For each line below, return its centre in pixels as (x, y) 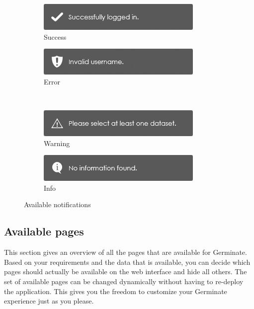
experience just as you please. (49, 301)
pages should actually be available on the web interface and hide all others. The (126, 271)
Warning (57, 143)
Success (55, 37)
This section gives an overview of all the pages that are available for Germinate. (126, 252)
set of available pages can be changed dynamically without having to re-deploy (124, 281)
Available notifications (57, 204)
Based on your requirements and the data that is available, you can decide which (127, 262)
